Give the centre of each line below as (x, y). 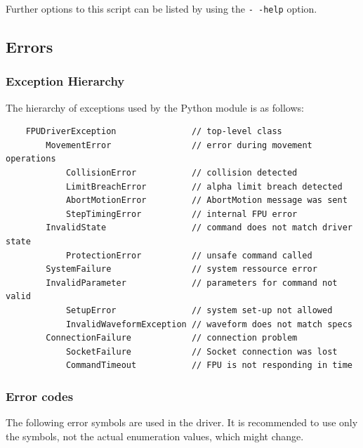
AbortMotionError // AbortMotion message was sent (206, 200)
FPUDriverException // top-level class (154, 132)
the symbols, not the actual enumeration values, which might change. (155, 436)
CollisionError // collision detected (181, 173)
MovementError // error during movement (179, 145)
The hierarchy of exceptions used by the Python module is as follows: (155, 107)
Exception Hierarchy (65, 81)
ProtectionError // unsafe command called (189, 255)
